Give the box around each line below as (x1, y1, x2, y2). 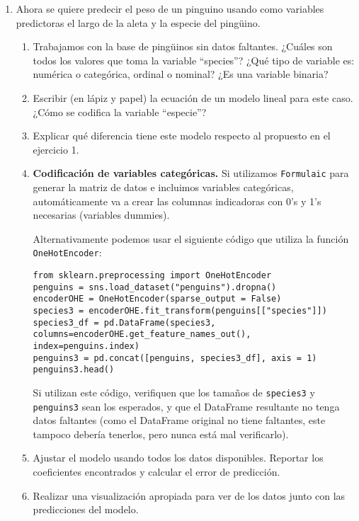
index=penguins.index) (33, 340, 139, 351)
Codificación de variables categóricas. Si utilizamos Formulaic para (33, 166, 349, 181)
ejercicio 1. (33, 142, 79, 156)
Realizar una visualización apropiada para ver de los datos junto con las (33, 488, 346, 503)
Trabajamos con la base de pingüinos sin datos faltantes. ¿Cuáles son (33, 39, 333, 54)
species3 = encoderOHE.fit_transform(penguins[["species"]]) (33, 306, 327, 316)
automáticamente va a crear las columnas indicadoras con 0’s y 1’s (33, 193, 321, 208)
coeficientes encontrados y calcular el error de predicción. (33, 464, 280, 479)
